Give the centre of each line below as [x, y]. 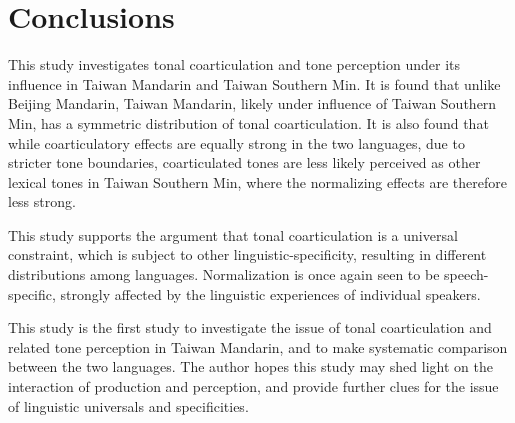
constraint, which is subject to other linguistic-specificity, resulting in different [247, 254]
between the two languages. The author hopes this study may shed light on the [250, 366]
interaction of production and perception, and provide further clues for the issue [253, 386]
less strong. [42, 201]
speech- [466, 274]
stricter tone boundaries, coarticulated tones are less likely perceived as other [244, 162]
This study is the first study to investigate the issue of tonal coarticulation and [250, 327]
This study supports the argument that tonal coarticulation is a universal [233, 234]
